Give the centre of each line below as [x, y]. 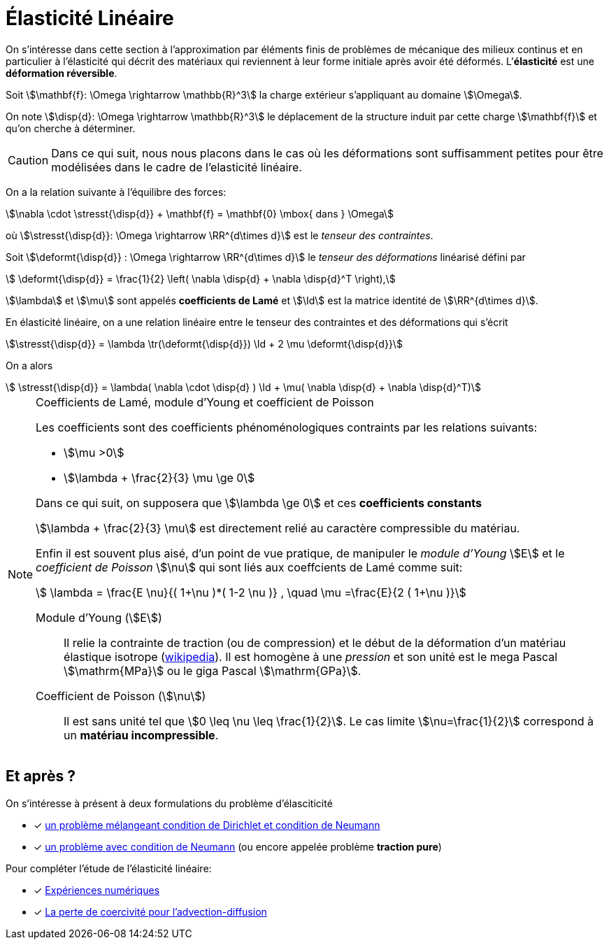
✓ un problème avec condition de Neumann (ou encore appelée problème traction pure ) [238, 846]
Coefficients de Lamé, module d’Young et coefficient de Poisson [205, 402]
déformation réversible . [62, 73]
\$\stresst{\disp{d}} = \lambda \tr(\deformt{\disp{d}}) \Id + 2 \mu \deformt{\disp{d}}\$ [204, 343]
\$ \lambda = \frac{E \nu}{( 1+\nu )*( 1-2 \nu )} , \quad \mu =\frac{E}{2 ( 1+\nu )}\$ [251, 592]
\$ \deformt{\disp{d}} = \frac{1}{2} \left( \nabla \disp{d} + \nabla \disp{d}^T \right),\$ [201, 278]
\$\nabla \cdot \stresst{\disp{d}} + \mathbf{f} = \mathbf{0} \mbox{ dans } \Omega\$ [200, 213]
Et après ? [41, 776]
